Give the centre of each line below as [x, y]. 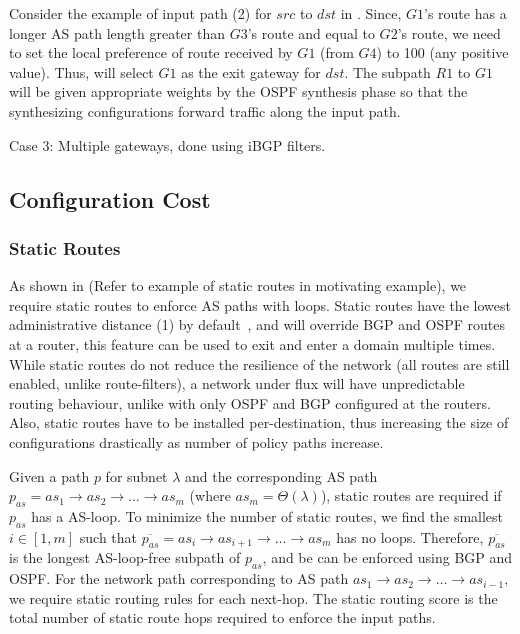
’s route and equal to [311, 32]
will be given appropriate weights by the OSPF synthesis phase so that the [238, 91]
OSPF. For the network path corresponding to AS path [179, 578]
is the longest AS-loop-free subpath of [125, 557]
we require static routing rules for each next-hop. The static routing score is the [253, 597]
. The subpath [387, 71]
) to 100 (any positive [442, 52]
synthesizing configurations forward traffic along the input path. [205, 110]
